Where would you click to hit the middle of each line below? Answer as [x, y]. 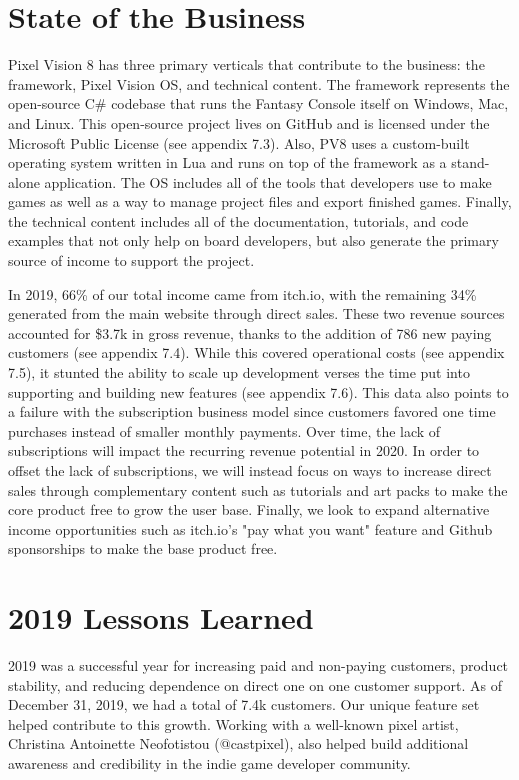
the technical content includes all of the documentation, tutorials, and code [238, 220]
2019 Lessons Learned [161, 617]
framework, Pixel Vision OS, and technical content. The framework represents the [259, 83]
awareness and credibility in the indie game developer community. [209, 763]
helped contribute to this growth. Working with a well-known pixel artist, [233, 723]
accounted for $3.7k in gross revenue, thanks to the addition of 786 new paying [250, 332]
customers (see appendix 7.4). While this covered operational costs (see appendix [256, 352]
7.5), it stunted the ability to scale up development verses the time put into [239, 372]
